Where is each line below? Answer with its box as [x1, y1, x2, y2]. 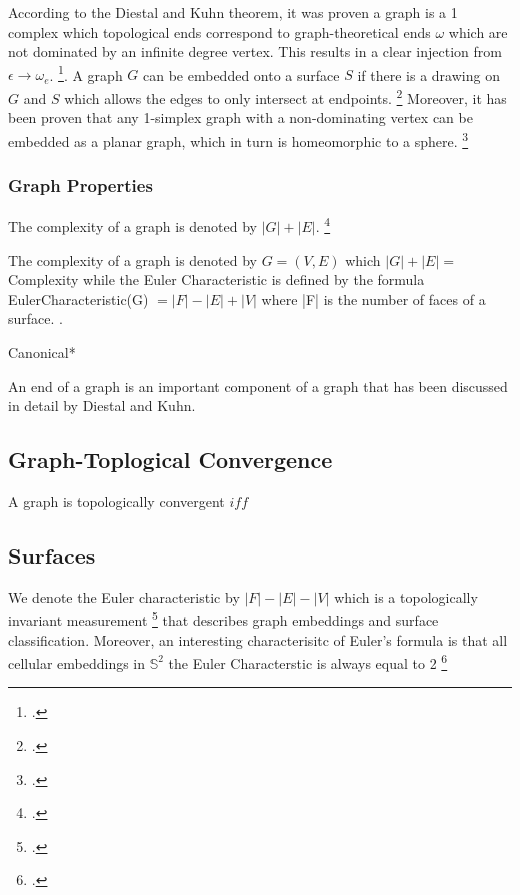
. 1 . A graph [49, 61, 123, 85]
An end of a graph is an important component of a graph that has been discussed [8, 375, 508, 396]
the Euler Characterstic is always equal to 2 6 [168, 650, 448, 673]
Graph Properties [8, 173, 153, 198]
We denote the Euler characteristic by [8, 586, 240, 607]
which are [448, 21, 508, 42]
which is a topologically [334, 586, 478, 607]
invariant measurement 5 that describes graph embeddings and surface [8, 607, 439, 630]
